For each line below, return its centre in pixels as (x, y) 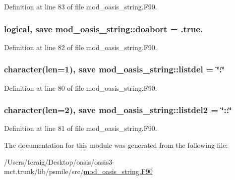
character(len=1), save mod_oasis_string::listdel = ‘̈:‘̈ (114, 69)
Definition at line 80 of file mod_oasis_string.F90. (81, 88)
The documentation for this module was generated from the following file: (116, 145)
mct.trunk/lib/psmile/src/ (44, 171)
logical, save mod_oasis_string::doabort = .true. (104, 29)
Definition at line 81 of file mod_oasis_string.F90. (81, 128)
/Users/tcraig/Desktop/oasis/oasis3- (59, 161)
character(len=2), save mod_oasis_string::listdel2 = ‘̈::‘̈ (118, 110)
